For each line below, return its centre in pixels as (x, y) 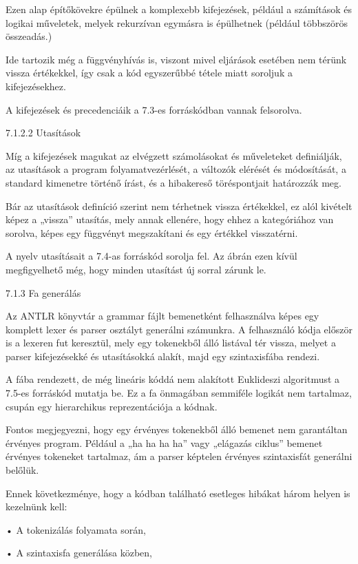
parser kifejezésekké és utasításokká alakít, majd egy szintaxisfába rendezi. (163, 356)
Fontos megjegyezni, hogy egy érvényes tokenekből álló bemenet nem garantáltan (177, 429)
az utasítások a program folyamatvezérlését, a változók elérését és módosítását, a (176, 169)
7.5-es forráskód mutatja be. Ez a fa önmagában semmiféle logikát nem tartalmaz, (179, 393)
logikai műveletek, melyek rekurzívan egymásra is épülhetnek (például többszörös (177, 22)
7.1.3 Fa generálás (43, 292)
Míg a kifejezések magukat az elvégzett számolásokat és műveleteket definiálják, (174, 155)
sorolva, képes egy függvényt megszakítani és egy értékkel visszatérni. (152, 232)
